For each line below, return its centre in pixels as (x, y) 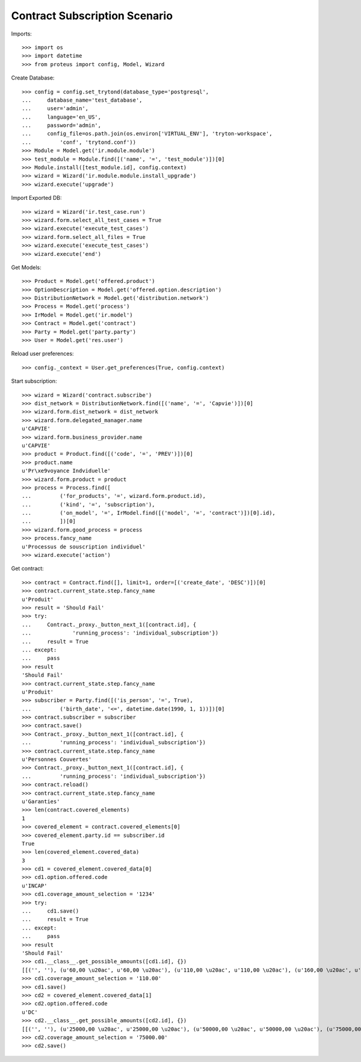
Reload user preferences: (43, 354)
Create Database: (33, 78)
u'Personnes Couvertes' (57, 759)
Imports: (22, 34)
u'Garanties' (41, 801)
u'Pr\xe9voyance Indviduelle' (66, 471)
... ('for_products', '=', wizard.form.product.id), (114, 496)
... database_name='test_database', (82, 100)
